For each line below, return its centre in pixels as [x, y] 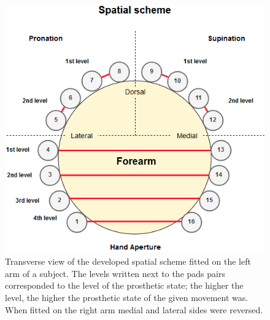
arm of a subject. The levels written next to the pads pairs [115, 273]
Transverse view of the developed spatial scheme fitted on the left [128, 261]
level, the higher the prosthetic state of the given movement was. [127, 298]
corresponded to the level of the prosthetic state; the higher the [124, 285]
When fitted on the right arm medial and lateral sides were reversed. [134, 309]
